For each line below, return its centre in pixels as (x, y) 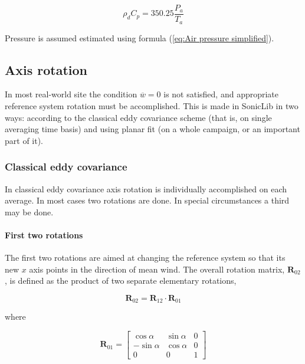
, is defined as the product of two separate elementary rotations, (121, 281)
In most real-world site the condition (71, 94)
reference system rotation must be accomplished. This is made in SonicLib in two (152, 105)
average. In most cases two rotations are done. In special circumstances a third (147, 200)
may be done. (29, 211)
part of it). (24, 140)
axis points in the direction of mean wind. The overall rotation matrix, (157, 269)
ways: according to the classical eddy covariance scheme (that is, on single (138, 117)
